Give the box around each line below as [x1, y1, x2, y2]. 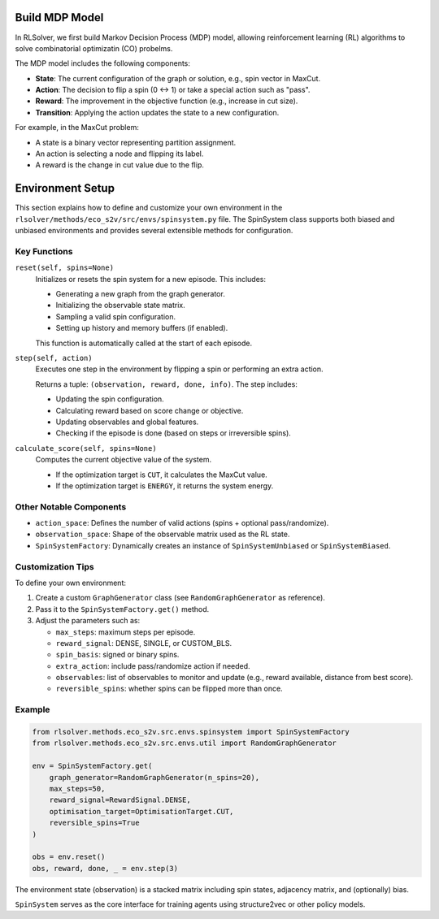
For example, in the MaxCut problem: [15, 123, 140, 132]
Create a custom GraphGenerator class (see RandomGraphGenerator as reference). [35, 593, 325, 603]
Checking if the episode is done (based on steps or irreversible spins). [55, 428, 292, 438]
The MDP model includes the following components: [15, 59, 191, 68]
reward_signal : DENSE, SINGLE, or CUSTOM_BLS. [55, 638, 233, 648]
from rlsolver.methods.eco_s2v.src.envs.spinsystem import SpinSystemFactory [32, 727, 350, 737]
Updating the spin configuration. [55, 394, 164, 404]
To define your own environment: [15, 578, 126, 587]
